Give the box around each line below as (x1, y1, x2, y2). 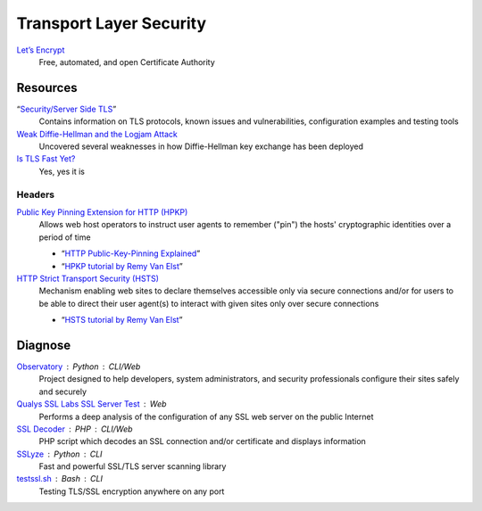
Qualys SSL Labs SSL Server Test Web (16, 399, 167, 409)
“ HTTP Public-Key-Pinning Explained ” (61, 248, 201, 259)
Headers (16, 188, 55, 201)
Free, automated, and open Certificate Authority (38, 56, 216, 67)
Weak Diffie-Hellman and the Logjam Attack (16, 128, 178, 139)
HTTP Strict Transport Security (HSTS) (16, 273, 160, 284)
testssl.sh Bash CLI (16, 474, 103, 484)
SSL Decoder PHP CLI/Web (16, 424, 133, 434)
